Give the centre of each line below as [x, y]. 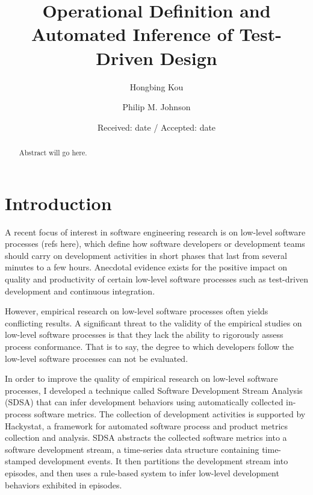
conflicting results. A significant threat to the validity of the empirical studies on [153, 322]
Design [188, 58]
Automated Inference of [132, 34]
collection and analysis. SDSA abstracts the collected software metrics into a [146, 437]
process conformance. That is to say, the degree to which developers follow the [149, 347]
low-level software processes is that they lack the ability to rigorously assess [144, 335]
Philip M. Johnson [156, 107]
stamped [20, 461]
